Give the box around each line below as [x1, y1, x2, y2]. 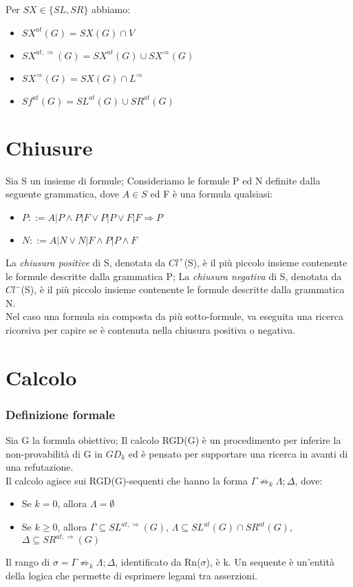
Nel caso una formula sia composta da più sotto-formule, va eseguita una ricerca [6, 309, 343, 323]
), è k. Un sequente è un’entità [206, 555, 334, 569]
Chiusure [6, 133, 93, 161]
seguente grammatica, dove [6, 186, 119, 201]
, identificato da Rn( [115, 555, 201, 569]
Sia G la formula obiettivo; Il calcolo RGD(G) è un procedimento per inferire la [6, 433, 341, 447]
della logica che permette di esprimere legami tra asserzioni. [6, 568, 257, 582]
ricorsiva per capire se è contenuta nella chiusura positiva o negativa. [6, 322, 296, 337]
